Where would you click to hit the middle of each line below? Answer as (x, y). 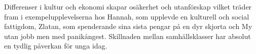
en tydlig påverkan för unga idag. (56, 46)
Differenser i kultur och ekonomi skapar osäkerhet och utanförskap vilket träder (128, 6)
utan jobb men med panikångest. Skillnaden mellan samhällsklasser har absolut (127, 36)
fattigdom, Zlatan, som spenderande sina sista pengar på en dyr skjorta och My (128, 26)
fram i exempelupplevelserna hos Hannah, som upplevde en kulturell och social (127, 16)
